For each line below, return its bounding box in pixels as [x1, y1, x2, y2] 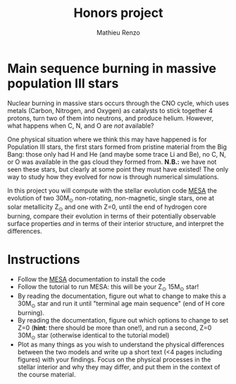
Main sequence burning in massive [7, 60, 217, 76]
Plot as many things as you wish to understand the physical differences [17, 340, 225, 349]
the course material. [17, 370, 76, 378]
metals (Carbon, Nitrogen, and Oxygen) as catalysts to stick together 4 [7, 106, 213, 114]
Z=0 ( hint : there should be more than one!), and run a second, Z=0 [17, 323, 212, 332]
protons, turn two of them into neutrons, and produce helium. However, [7, 114, 214, 122]
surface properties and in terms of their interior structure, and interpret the [7, 220, 224, 228]
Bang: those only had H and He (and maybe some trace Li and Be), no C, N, [7, 150, 227, 158]
